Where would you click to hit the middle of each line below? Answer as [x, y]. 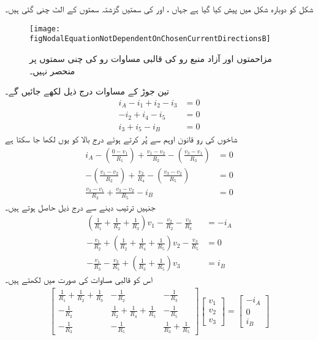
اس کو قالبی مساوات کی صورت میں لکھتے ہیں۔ [79, 280]
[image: [45, 29]
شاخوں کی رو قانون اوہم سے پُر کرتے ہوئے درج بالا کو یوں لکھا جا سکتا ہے [121, 139]
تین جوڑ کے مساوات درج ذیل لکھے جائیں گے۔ [87, 91]
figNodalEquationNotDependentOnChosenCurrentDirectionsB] [150, 39]
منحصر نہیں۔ [52, 70]
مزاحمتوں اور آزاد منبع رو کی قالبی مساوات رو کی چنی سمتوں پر [151, 58]
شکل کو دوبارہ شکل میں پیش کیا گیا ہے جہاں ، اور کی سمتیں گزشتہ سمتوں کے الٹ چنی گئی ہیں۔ [159, 9]
